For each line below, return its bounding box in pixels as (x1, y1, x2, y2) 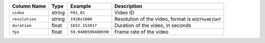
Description (114, 3, 142, 9)
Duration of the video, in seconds (114, 22, 191, 29)
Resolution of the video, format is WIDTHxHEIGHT (114, 16, 221, 22)
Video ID (114, 9, 134, 16)
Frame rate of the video (114, 28, 169, 35)
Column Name (12, 3, 46, 9)
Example (70, 3, 91, 9)
